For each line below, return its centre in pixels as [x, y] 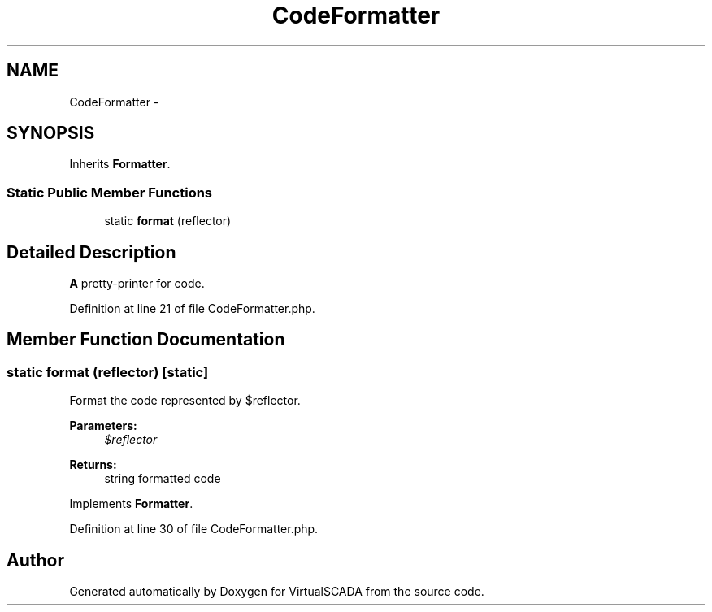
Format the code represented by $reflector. [185, 401]
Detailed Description [91, 252]
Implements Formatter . [131, 504]
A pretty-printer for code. [137, 284]
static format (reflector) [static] [108, 372]
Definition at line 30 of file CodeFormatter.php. [194, 529]
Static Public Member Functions [110, 192]
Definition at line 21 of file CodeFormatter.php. [192, 309]
